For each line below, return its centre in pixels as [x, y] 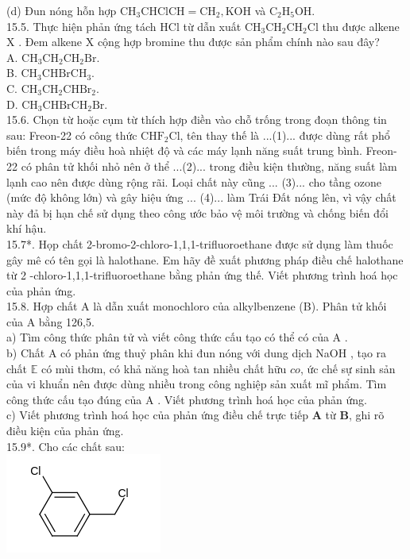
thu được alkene [361, 26]
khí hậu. [27, 228]
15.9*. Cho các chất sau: [66, 446]
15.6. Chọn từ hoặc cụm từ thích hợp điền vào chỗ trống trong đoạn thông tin [197, 120]
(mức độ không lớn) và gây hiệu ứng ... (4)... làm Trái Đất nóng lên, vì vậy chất [201, 197]
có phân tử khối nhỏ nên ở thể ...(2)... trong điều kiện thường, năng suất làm [209, 166]
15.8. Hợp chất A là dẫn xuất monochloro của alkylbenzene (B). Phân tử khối [197, 306]
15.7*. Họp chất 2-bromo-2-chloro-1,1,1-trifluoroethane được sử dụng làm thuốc [200, 243]
